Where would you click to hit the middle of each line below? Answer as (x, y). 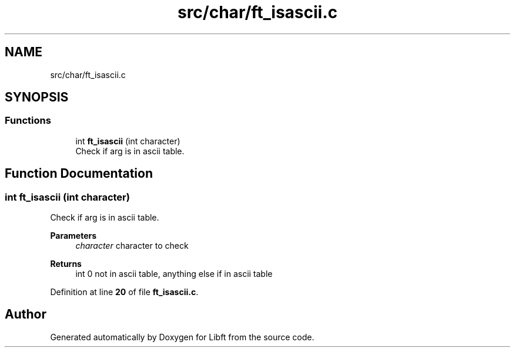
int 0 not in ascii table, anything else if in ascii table (174, 274)
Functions (28, 121)
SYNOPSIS (37, 97)
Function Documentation (79, 174)
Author (26, 314)
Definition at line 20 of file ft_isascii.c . (124, 292)
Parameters (73, 236)
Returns (66, 264)
